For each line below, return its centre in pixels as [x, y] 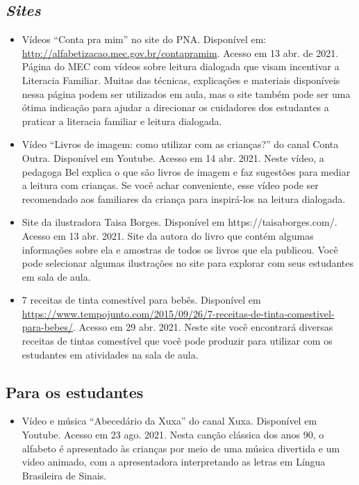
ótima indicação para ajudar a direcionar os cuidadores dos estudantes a [175, 107]
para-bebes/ [48, 327]
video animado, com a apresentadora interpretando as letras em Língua [174, 462]
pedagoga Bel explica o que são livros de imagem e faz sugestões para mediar [186, 171]
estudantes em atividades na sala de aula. [110, 354]
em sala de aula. [56, 276]
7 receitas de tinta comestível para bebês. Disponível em [141, 300]
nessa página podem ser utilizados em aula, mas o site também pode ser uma [186, 93]
